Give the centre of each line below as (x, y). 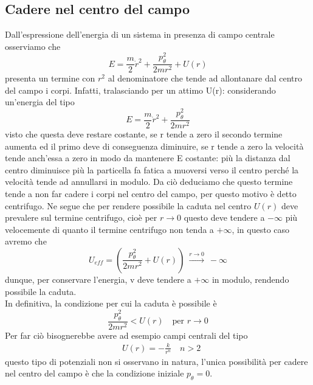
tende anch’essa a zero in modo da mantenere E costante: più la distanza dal (148, 158)
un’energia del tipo (40, 102)
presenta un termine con (50, 78)
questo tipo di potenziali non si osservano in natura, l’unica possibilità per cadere (156, 361)
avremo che (26, 241)
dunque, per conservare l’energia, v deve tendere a (98, 279)
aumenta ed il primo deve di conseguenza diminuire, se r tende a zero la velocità (154, 146)
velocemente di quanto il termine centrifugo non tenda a (109, 229)
